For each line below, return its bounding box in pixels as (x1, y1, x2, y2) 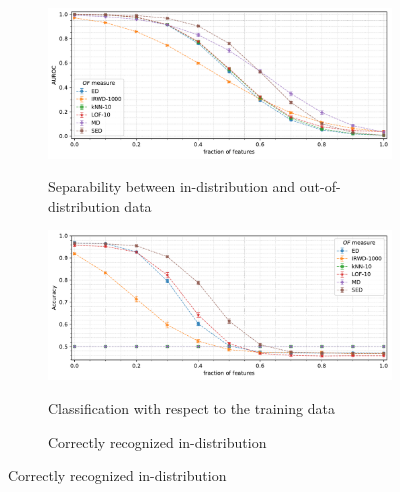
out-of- (299, 176, 341, 197)
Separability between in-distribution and (48, 176, 296, 197)
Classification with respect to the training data (48, 398, 335, 419)
